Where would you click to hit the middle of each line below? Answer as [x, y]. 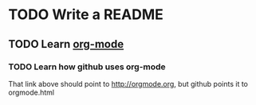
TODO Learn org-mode [66, 44]
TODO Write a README [86, 15]
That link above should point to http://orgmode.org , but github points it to [128, 84]
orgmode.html [31, 92]
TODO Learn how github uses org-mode [87, 67]
